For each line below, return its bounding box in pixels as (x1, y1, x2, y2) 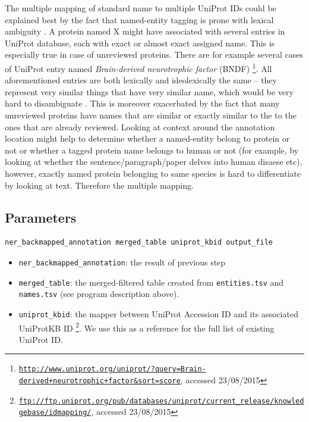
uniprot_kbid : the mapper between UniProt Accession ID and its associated (18, 307, 298, 320)
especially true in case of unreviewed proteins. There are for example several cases (5, 48, 303, 61)
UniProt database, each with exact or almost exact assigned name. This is (5, 36, 275, 49)
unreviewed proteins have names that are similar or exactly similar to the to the (5, 109, 297, 121)
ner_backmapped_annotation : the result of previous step (18, 255, 226, 268)
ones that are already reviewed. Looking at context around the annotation (5, 120, 275, 133)
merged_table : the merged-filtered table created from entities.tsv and (18, 276, 284, 288)
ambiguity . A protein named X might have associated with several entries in (5, 25, 285, 37)
